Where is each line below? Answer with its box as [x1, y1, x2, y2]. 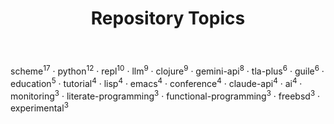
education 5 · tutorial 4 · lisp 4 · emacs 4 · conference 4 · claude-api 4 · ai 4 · [10, 75, 303, 89]
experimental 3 [10, 100, 69, 114]
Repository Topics [90, 7, 246, 30]
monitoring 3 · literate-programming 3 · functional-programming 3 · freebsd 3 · [10, 88, 321, 102]
